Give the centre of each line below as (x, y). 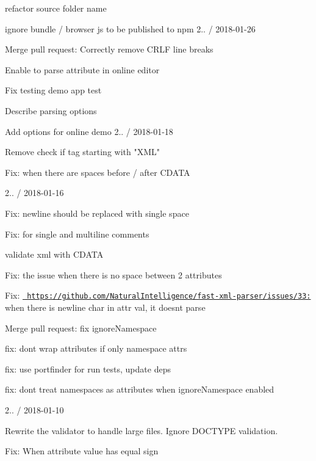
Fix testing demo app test (53, 90)
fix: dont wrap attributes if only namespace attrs (96, 348)
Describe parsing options (51, 110)
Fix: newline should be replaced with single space (97, 213)
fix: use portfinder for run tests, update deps (88, 368)
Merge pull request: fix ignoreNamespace (81, 328)
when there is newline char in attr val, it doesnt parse (105, 307)
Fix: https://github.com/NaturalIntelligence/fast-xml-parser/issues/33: (158, 295)
